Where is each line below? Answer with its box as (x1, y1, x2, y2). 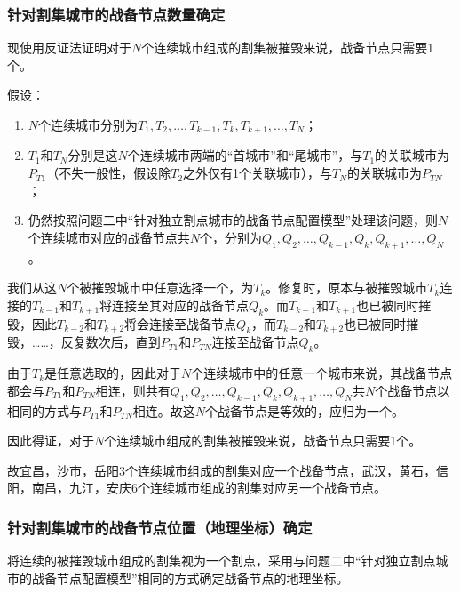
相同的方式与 (7, 401, 82, 420)
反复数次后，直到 (60, 333, 161, 351)
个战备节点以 (375, 381, 450, 399)
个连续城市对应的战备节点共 (28, 228, 190, 246)
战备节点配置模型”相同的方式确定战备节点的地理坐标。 (31, 568, 349, 587)
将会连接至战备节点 (124, 314, 237, 333)
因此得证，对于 (7, 431, 94, 450)
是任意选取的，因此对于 (44, 364, 182, 382)
